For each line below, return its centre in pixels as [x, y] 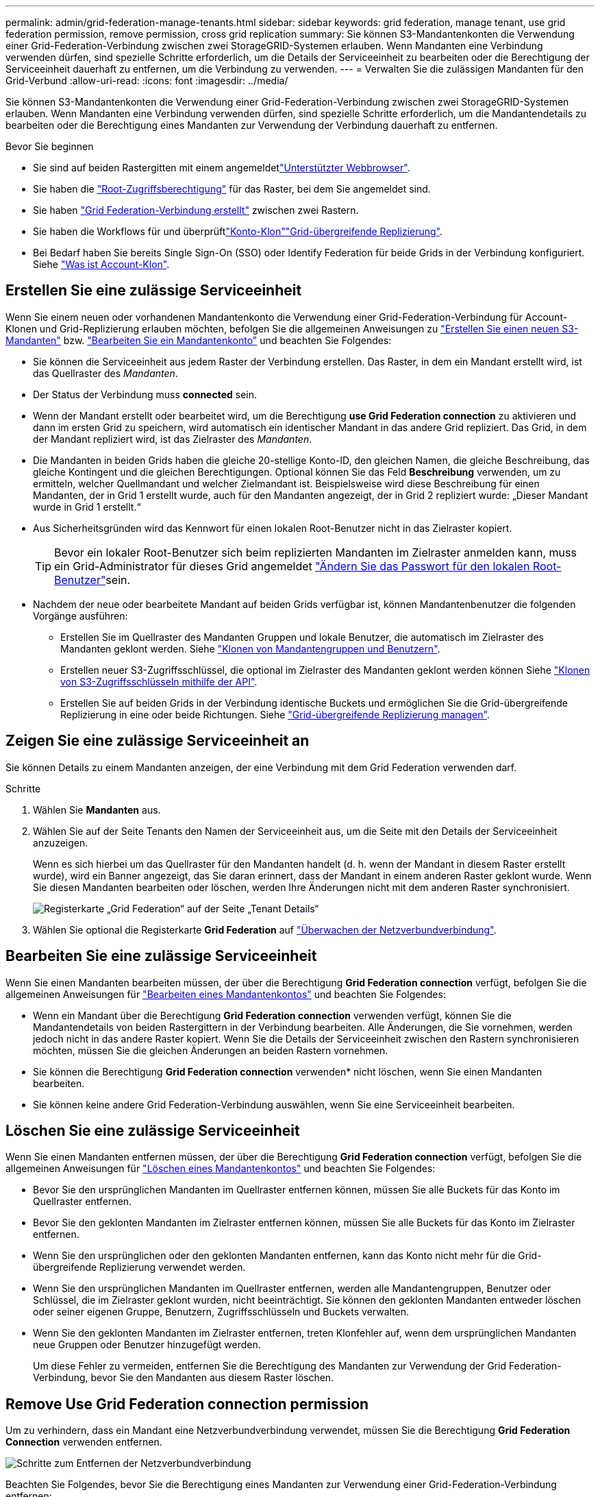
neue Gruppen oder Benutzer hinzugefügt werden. [147, 1345]
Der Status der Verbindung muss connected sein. [145, 394]
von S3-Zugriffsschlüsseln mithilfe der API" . [159, 681]
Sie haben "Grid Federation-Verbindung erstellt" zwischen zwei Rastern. [196, 210]
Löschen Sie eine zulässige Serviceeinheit [153, 1130]
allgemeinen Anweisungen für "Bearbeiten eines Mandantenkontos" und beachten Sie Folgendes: [226, 994]
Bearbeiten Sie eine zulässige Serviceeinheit [161, 956]
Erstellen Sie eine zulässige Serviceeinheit [154, 291]
